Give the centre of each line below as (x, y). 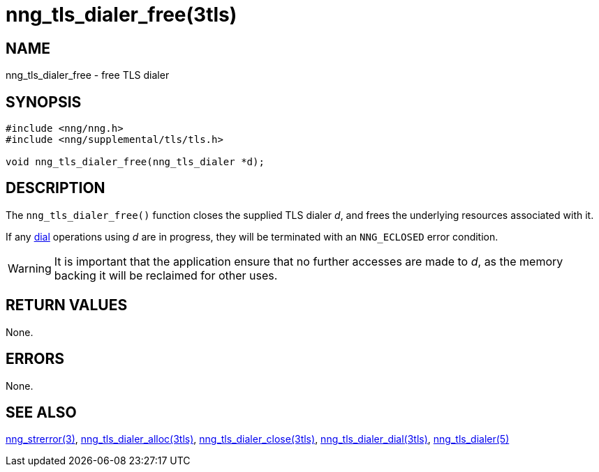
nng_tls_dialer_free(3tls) (121, 15)
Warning (30, 268)
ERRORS (35, 359)
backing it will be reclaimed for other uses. (166, 275)
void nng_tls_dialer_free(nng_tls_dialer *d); (135, 162)
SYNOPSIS (44, 102)
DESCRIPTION (56, 188)
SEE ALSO (41, 412)
